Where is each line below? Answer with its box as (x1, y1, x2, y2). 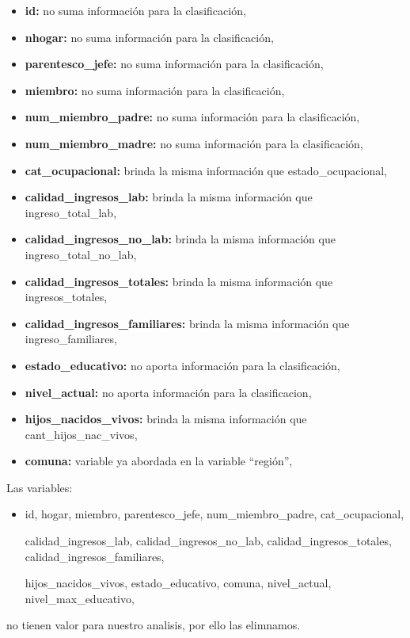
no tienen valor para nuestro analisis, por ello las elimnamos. (6, 617, 301, 633)
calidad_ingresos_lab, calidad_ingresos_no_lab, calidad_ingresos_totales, (25, 533, 392, 549)
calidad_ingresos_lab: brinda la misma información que (25, 189, 313, 205)
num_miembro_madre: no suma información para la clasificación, (25, 135, 363, 151)
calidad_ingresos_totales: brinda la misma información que (25, 273, 333, 289)
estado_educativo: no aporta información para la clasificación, (25, 357, 340, 373)
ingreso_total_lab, (25, 204, 117, 220)
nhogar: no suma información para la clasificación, (25, 29, 274, 45)
